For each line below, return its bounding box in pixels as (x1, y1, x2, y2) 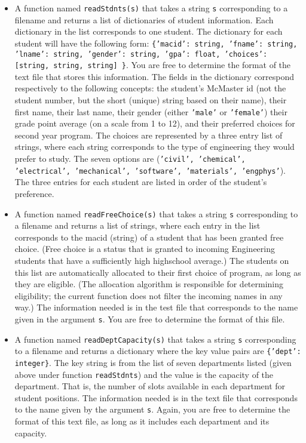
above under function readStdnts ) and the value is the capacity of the (14, 368, 274, 380)
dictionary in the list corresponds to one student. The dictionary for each (14, 25, 283, 38)
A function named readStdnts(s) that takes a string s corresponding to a (14, 2, 288, 14)
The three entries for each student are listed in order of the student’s (14, 176, 267, 188)
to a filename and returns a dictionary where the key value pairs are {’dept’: (14, 344, 301, 357)
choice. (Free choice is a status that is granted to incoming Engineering (14, 242, 275, 255)
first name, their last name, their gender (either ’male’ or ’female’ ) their (14, 105, 287, 118)
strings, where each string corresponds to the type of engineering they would (14, 140, 295, 153)
